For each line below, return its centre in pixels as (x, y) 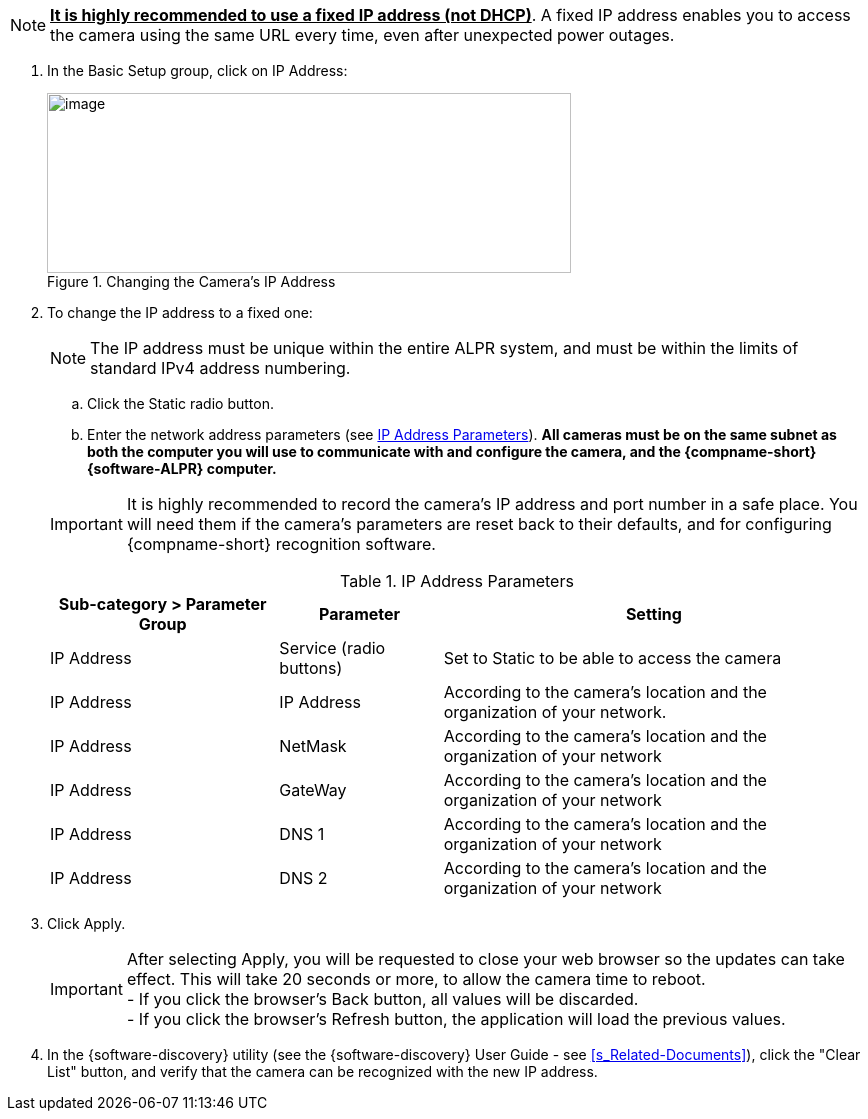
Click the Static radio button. (180, 403)
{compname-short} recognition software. (281, 544)
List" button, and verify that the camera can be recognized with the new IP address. (322, 1071)
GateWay (313, 790)
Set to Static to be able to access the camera (612, 658)
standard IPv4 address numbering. (220, 368)
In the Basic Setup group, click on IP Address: (197, 70)
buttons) (311, 668)
